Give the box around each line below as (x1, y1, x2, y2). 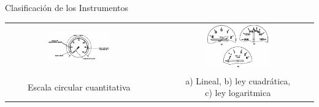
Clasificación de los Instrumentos (5, 1, 128, 13)
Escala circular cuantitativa (27, 80, 131, 93)
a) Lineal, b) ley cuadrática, (185, 74, 291, 87)
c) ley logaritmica (205, 86, 271, 99)
